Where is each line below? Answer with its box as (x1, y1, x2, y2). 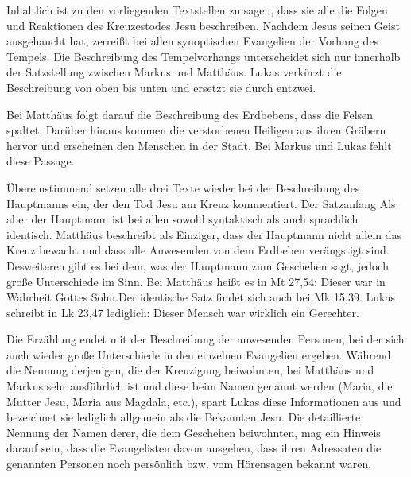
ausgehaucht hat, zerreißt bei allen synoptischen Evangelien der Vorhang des (6, 33, 379, 49)
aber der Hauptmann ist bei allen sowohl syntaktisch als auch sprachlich (6, 211, 359, 227)
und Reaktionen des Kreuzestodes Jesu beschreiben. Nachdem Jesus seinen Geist (6, 17, 400, 33)
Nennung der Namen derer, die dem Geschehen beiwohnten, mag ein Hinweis (6, 424, 381, 440)
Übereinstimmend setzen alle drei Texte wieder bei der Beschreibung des (6, 179, 360, 196)
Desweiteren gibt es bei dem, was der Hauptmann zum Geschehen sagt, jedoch (6, 257, 389, 273)
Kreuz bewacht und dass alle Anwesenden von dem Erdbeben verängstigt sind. (6, 242, 390, 258)
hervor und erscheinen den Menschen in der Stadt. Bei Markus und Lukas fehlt (6, 137, 392, 153)
